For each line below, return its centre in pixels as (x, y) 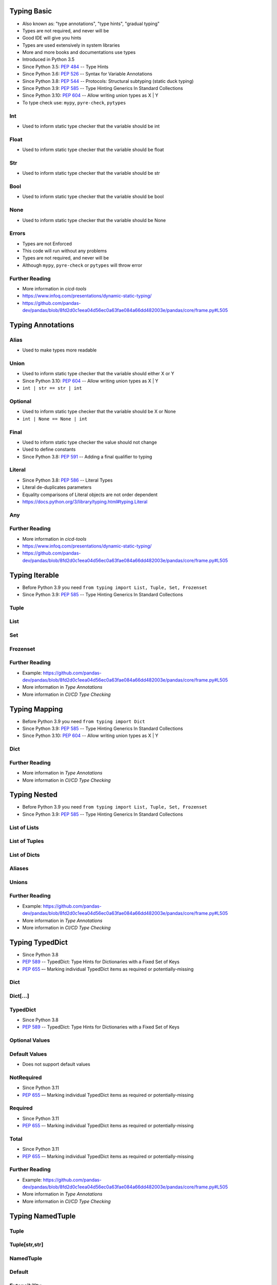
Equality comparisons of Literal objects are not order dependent (90, 494)
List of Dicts (25, 855)
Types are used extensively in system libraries (71, 45)
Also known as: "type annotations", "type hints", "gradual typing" (91, 24)
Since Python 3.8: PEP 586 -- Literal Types (67, 480)
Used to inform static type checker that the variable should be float (93, 150)
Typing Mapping (36, 709)
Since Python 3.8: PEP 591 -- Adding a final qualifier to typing (87, 456)
